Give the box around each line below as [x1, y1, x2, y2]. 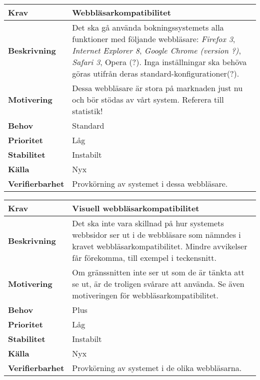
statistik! [72, 105, 103, 117]
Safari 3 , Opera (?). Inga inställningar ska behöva [72, 56, 247, 68]
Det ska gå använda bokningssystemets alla [72, 22, 224, 33]
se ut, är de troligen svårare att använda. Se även [72, 278, 244, 289]
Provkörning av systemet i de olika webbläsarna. [72, 362, 242, 373]
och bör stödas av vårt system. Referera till [72, 94, 224, 105]
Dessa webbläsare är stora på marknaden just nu [72, 82, 243, 94]
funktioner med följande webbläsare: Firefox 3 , [72, 33, 235, 45]
